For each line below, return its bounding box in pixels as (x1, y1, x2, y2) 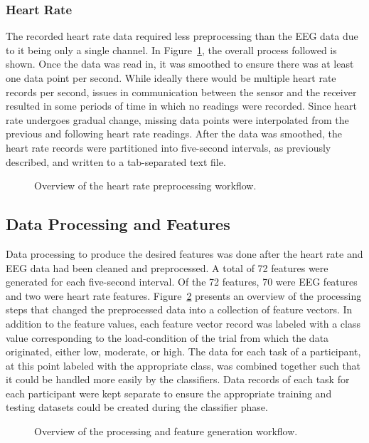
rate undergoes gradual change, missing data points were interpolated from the (6, 112, 349, 127)
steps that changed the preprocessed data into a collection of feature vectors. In (6, 302, 353, 317)
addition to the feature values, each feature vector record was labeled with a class (6, 316, 361, 330)
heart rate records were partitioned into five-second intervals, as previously (6, 140, 331, 155)
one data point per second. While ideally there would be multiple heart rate (6, 71, 336, 85)
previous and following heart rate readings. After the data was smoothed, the (6, 126, 343, 141)
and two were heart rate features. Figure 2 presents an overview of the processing (6, 288, 362, 303)
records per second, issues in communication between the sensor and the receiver (6, 84, 357, 99)
